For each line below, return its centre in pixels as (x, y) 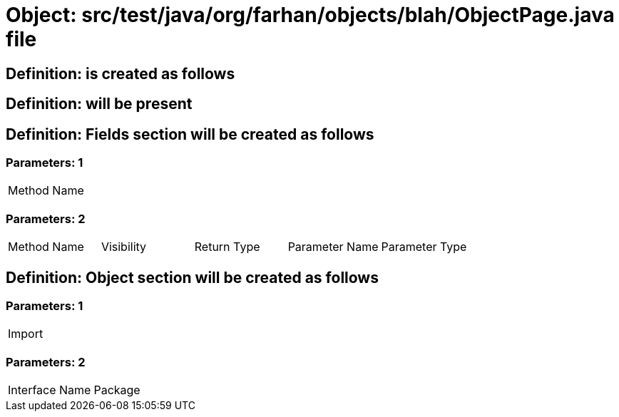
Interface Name (50, 390)
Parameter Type (424, 247)
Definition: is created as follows (121, 73)
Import (26, 334)
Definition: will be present (99, 104)
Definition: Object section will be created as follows (192, 277)
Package (117, 390)
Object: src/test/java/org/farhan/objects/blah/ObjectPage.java (310, 15)
